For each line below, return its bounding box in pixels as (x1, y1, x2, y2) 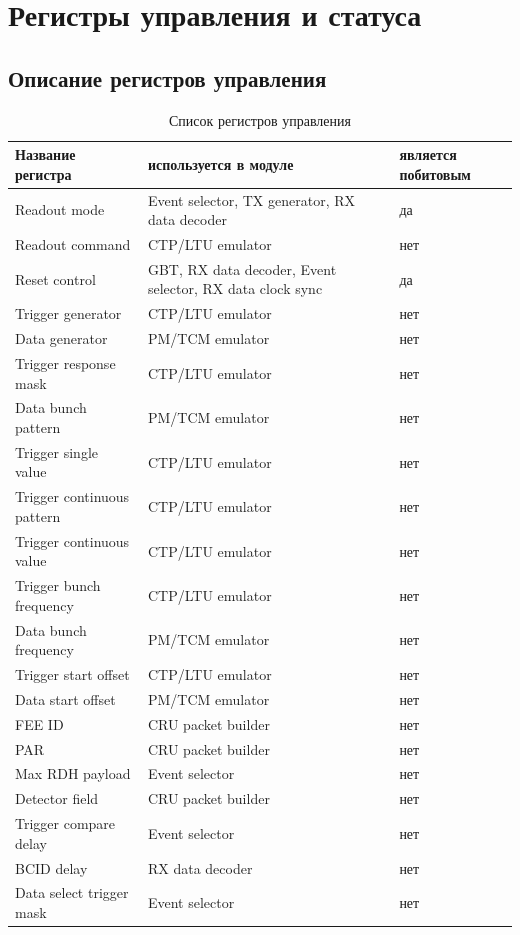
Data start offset (15, 688, 116, 709)
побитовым (399, 163, 471, 184)
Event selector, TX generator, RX (147, 189, 355, 210)
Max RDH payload (15, 763, 131, 784)
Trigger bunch (15, 575, 101, 596)
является (399, 144, 457, 165)
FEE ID (15, 713, 64, 734)
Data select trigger (15, 882, 129, 903)
